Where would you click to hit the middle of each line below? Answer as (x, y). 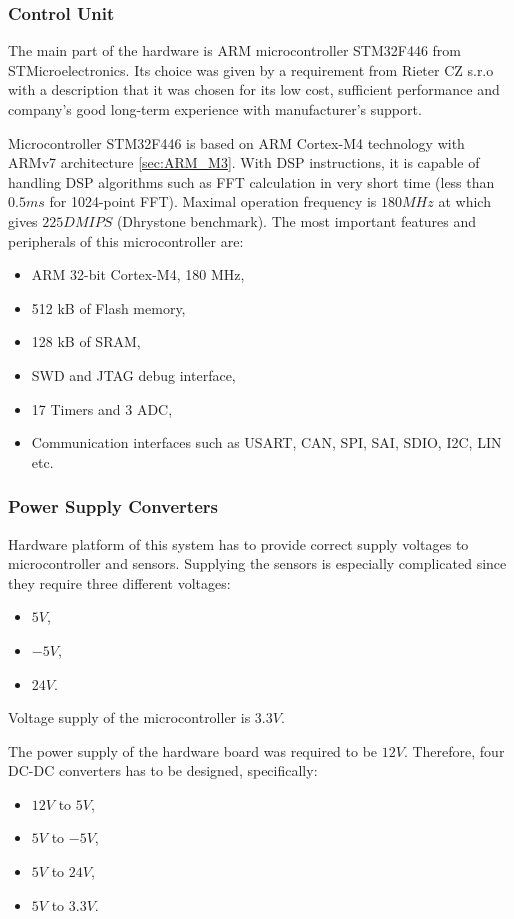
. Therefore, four (454, 750)
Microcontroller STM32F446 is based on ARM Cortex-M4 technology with (236, 142)
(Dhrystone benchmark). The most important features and (296, 220)
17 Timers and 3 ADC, (102, 408)
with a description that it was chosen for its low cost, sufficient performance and (254, 89)
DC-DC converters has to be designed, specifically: (163, 770)
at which (464, 201)
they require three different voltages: (119, 582)
